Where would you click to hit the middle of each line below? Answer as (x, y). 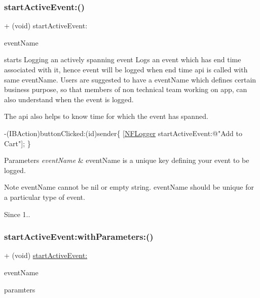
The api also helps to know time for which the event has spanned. (106, 116)
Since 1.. (17, 214)
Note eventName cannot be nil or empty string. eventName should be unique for (129, 187)
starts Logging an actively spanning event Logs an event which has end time (123, 59)
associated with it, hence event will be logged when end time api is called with (126, 69)
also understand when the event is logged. (69, 99)
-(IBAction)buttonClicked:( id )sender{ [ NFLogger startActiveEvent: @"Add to (123, 133)
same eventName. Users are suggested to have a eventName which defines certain (130, 79)
